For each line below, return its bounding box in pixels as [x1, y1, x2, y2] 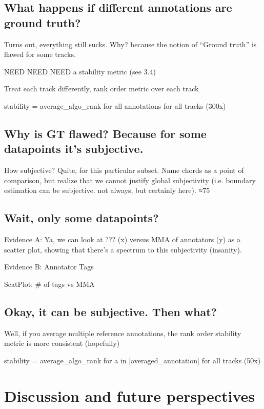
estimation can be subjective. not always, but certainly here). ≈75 [4, 185, 210, 196]
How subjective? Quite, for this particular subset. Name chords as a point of [4, 165, 244, 176]
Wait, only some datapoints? [4, 210, 159, 226]
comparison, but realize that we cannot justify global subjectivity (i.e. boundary [4, 174, 256, 185]
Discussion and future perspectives [4, 385, 255, 406]
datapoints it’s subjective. [4, 141, 144, 157]
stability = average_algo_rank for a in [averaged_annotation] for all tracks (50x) [4, 355, 261, 365]
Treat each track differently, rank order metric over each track [4, 83, 199, 94]
